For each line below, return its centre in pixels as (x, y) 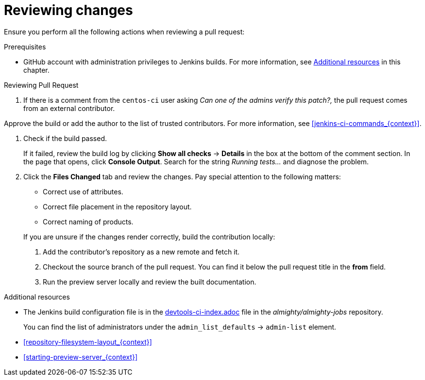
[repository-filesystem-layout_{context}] (88, 342)
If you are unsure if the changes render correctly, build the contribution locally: (149, 237)
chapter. (36, 70)
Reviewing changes (68, 10)
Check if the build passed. (65, 138)
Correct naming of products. (88, 222)
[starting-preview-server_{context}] (81, 357)
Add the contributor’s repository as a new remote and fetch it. (141, 252)
